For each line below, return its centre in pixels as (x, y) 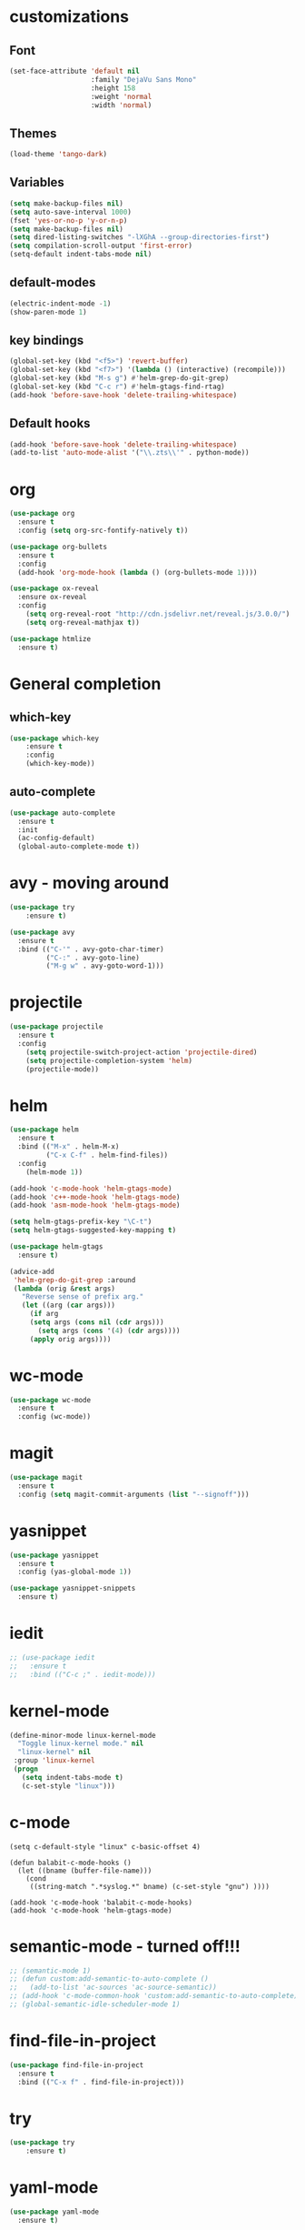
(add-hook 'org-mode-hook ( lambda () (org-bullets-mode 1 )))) (138, 572)
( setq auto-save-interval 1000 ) (70, 212)
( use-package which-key (54, 738)
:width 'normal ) (121, 105)
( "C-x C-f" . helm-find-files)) (107, 1155)
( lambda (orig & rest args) (64, 1289)
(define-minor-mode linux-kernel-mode (83, 1735)
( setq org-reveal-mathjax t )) (83, 622)
